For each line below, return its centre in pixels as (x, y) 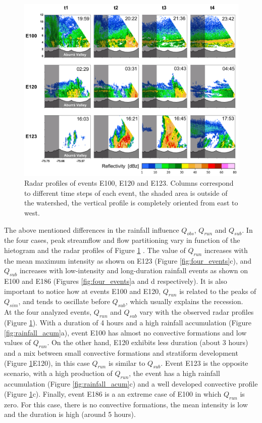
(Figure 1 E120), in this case (47, 363)
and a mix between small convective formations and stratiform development (121, 353)
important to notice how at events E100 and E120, (83, 291)
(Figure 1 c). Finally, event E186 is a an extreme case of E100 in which (113, 393)
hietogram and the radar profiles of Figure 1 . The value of (95, 250)
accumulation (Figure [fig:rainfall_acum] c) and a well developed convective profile (131, 384)
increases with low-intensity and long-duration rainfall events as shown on (134, 270)
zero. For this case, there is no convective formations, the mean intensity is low (126, 404)
